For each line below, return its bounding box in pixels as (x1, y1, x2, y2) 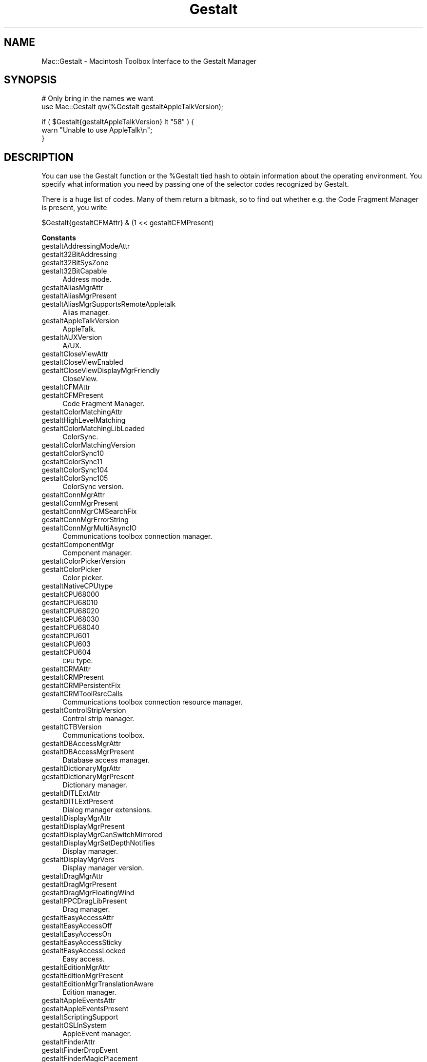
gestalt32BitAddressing (41, 250, 117, 259)
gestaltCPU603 (41, 640, 91, 649)
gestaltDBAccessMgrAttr (41, 739, 121, 748)
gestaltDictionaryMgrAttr (41, 764, 121, 773)
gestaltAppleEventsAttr (41, 996, 116, 1005)
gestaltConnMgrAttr (41, 491, 105, 499)
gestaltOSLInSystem (41, 1021, 107, 1030)
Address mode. (62, 275, 112, 284)
